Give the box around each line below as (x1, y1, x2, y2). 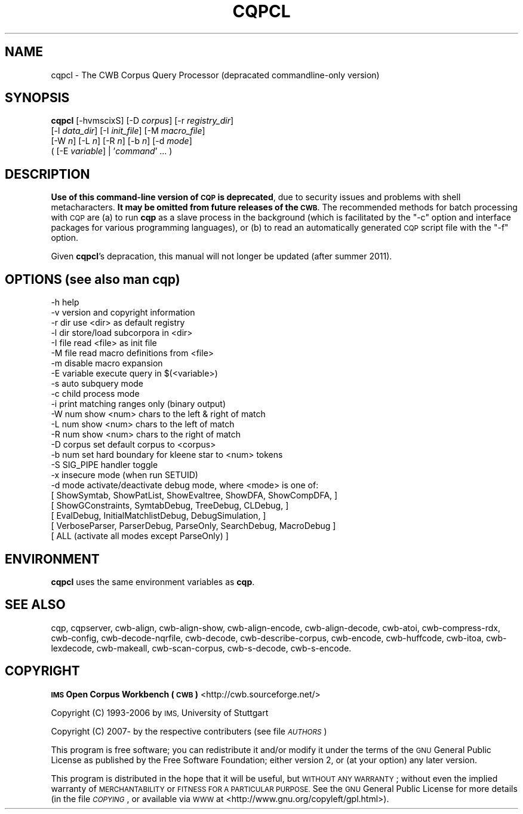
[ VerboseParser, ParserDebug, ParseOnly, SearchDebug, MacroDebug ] (51, 521, 336, 531)
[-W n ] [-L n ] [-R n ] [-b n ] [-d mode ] (51, 136, 192, 146)
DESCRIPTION (5, 166, 90, 182)
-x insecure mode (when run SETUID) (51, 470, 198, 481)
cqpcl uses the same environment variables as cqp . (51, 576, 255, 587)
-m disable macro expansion (51, 358, 163, 369)
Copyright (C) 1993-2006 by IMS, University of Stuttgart (51, 707, 269, 718)
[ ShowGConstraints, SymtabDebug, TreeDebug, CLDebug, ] (51, 500, 289, 511)
